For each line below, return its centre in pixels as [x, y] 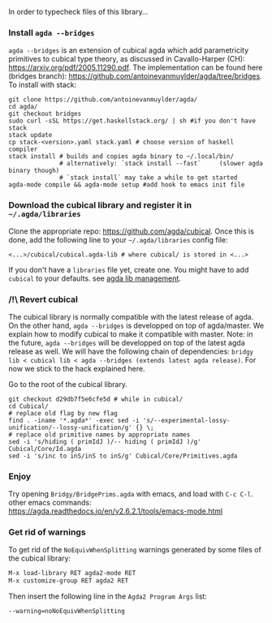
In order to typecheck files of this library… [78, 12]
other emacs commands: [50, 503]
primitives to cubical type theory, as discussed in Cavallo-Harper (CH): [127, 59]
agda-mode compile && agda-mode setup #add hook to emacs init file [127, 185]
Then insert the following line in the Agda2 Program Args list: [108, 596]
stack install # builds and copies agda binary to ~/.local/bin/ [121, 157]
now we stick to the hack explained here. [77, 368]
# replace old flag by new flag [63, 413]
